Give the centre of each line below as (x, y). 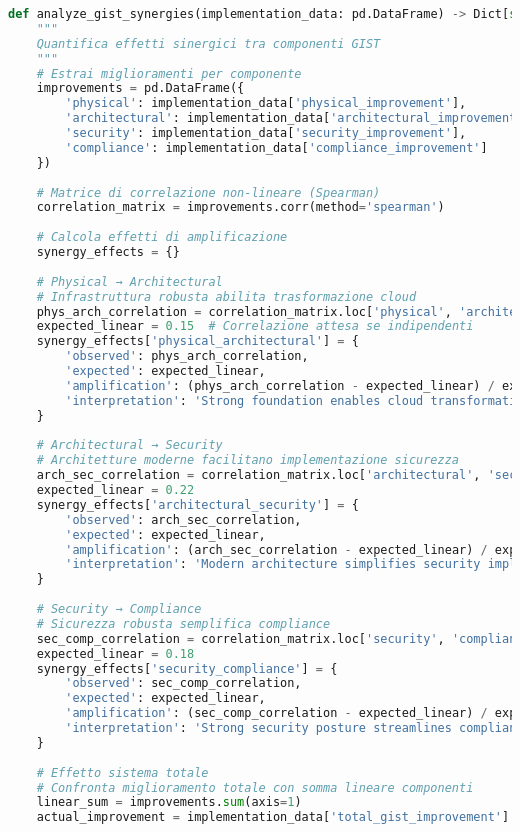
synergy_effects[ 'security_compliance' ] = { (187, 668)
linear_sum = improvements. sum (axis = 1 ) (169, 802)
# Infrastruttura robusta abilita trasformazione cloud (226, 296)
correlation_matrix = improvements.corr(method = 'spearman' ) (240, 207)
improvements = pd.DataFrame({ (140, 88)
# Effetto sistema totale (122, 772)
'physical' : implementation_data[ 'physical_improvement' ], (266, 103)
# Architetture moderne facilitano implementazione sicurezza (248, 460)
